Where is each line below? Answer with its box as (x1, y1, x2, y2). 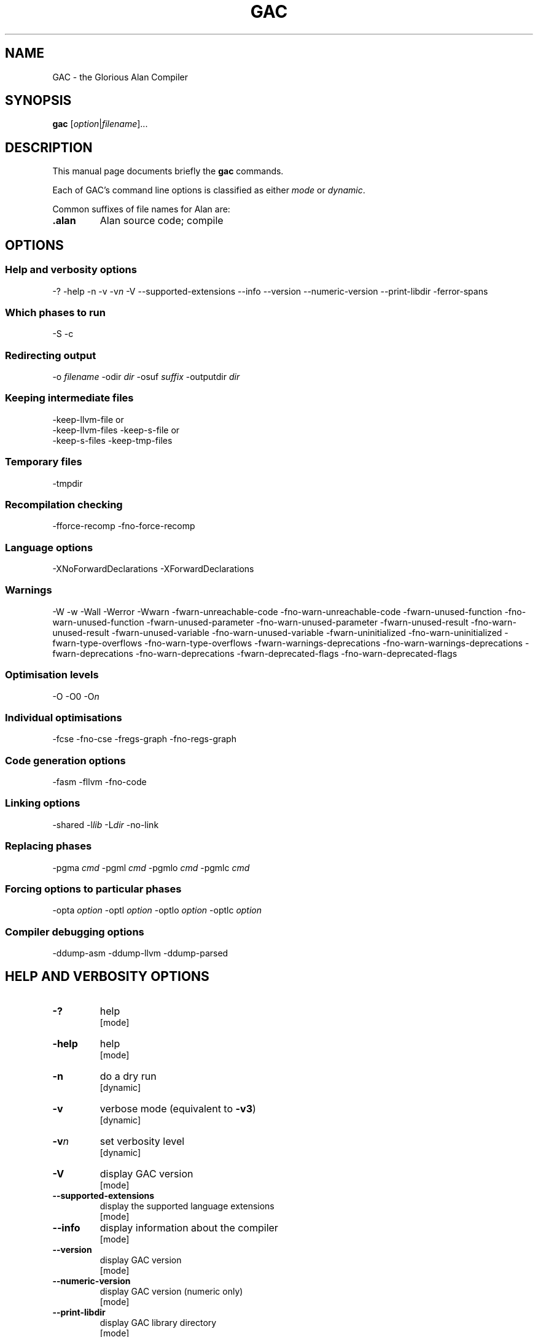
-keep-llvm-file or (52, 414, 124, 425)
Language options (5, 541, 93, 554)
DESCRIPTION (5, 139, 93, 155)
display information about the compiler (99, 1221, 278, 1234)
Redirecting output (5, 349, 96, 362)
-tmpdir (52, 478, 83, 489)
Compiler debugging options (5, 925, 144, 938)
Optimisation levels (5, 668, 99, 681)
